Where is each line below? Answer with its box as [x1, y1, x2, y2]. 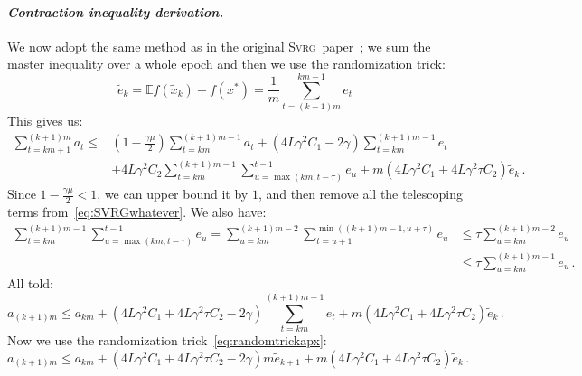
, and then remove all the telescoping [258, 184, 463, 203]
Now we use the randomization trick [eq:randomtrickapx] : [7, 331, 327, 350]
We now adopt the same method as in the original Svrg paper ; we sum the [7, 36, 431, 55]
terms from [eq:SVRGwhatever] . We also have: [7, 202, 267, 221]
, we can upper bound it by [97, 184, 249, 203]
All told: [7, 274, 53, 293]
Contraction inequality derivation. [7, 2, 224, 21]
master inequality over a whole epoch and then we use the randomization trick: [7, 54, 446, 73]
